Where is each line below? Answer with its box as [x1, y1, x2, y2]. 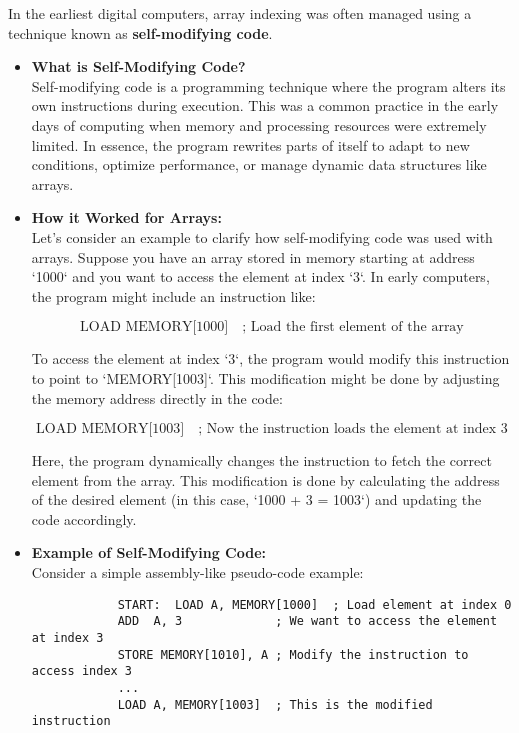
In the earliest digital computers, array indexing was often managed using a [8, 3, 472, 23]
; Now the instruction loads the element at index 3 [198, 422, 508, 437]
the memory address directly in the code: [31, 387, 283, 408]
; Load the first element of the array [242, 320, 464, 335]
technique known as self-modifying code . [8, 22, 273, 43]
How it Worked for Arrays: [31, 207, 222, 228]
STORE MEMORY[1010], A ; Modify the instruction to [117, 647, 469, 662]
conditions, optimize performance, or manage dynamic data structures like [31, 154, 487, 175]
